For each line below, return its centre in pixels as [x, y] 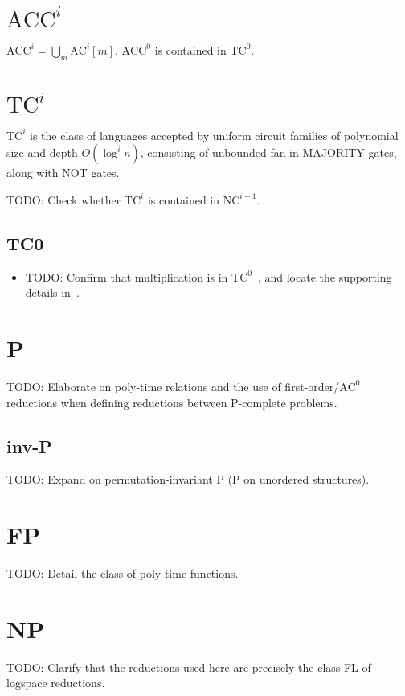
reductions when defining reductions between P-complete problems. [172, 402]
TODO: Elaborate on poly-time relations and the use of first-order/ [173, 386]
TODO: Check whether [64, 199]
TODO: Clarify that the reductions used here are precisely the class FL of [189, 667]
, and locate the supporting [325, 276]
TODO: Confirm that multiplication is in [127, 276]
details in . [52, 292]
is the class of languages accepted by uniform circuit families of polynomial [214, 135]
